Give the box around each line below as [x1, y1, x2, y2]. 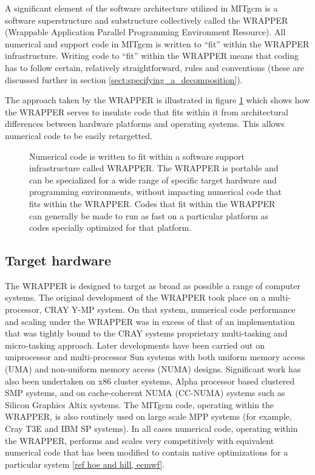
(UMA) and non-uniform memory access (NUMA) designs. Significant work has [5, 363, 301, 375]
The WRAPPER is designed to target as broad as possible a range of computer [5, 279, 300, 292]
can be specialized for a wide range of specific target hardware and [29, 173, 277, 186]
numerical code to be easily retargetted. [5, 129, 152, 142]
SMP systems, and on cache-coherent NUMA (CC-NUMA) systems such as [5, 386, 285, 399]
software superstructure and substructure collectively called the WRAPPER [5, 13, 288, 26]
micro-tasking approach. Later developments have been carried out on [5, 338, 265, 351]
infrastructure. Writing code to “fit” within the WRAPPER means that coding [5, 49, 299, 62]
